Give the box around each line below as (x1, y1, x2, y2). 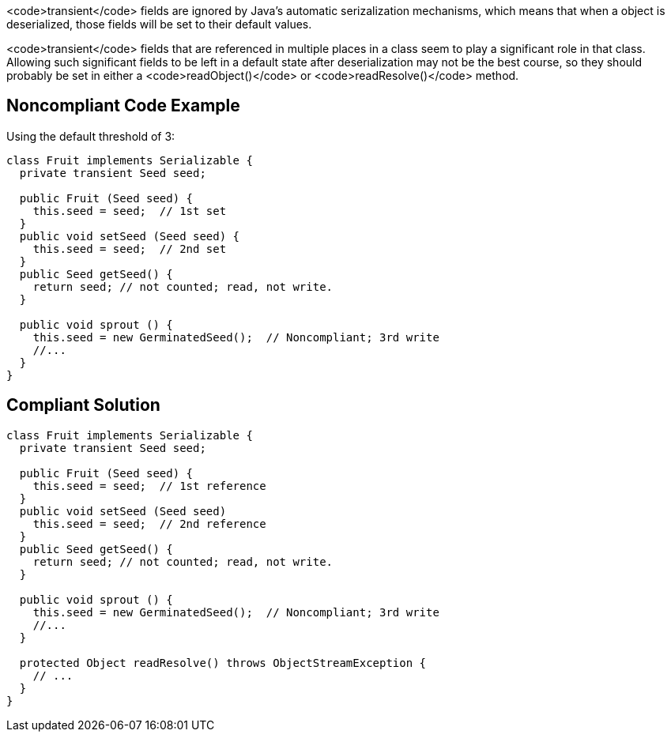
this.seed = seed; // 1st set (32, 204, 227, 217)
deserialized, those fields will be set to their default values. (6, 17, 312, 31)
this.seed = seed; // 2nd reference (32, 517, 266, 530)
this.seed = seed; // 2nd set (32, 242, 227, 255)
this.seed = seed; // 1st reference (32, 479, 266, 492)
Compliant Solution (6, 395, 160, 416)
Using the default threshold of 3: (6, 129, 175, 143)
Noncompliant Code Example (6, 96, 240, 116)
